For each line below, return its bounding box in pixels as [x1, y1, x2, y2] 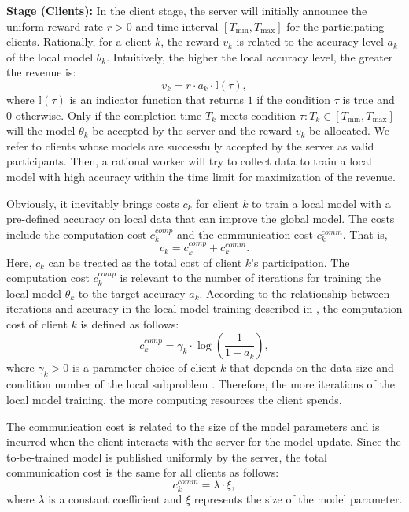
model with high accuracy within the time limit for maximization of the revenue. [6, 168, 396, 184]
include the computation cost [6, 225, 147, 242]
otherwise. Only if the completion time [15, 106, 202, 123]
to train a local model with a [252, 195, 391, 211]
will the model [6, 122, 76, 139]
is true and [342, 91, 395, 107]
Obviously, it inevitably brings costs [6, 195, 179, 211]
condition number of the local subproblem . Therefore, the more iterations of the [6, 376, 395, 392]
